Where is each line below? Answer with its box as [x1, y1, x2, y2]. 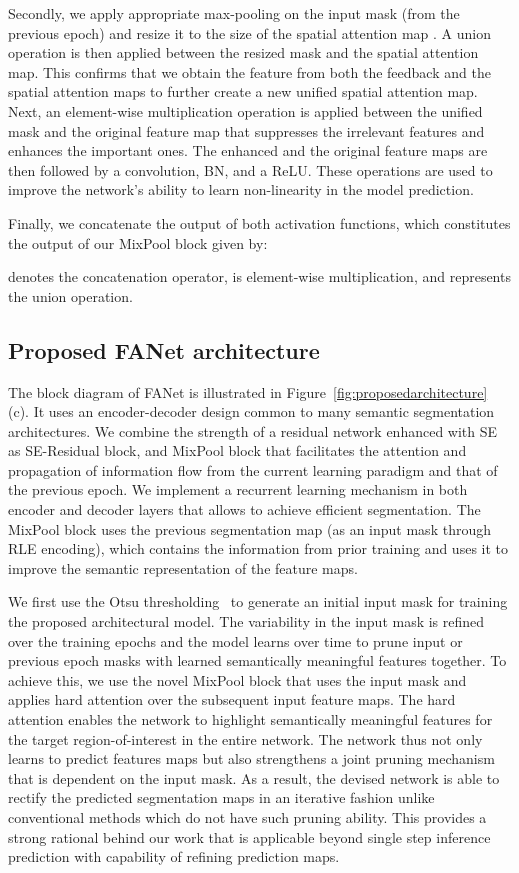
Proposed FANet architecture [8, 334, 320, 365]
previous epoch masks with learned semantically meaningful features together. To [8, 650, 507, 671]
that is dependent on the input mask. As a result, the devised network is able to [8, 767, 500, 788]
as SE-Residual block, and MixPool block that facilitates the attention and [8, 440, 467, 461]
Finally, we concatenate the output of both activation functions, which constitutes [8, 212, 511, 233]
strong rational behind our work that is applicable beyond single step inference [8, 826, 491, 847]
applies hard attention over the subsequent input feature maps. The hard [8, 689, 456, 710]
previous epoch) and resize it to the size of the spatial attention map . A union [8, 22, 491, 43]
